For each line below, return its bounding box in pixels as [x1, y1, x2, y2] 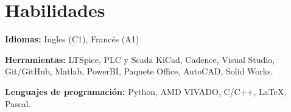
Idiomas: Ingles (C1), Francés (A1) [5, 33, 139, 45]
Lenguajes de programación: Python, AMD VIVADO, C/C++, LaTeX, [5, 85, 287, 97]
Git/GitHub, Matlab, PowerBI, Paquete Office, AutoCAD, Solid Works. [5, 65, 273, 77]
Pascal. [5, 97, 31, 110]
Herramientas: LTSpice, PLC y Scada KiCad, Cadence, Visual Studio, [5, 53, 275, 65]
